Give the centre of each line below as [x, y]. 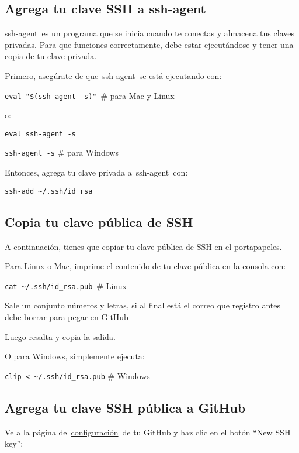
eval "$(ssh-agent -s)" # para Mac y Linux [90, 95]
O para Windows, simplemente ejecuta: [75, 356]
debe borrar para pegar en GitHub [67, 317]
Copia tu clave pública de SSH [99, 222]
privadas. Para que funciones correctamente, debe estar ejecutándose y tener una [149, 44]
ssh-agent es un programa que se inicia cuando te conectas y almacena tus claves [149, 33]
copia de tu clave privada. [51, 56]
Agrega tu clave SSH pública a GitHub [125, 407]
